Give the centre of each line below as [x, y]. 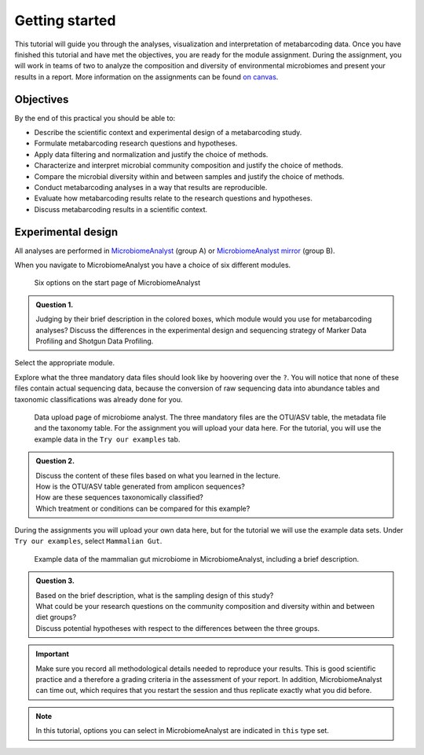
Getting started [65, 20]
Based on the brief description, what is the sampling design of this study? [155, 595]
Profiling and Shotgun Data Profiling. [95, 341]
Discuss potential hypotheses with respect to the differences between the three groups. [178, 628]
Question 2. [55, 461]
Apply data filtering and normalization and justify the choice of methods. [151, 154]
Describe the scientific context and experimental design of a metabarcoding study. [168, 133]
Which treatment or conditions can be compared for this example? [143, 508]
